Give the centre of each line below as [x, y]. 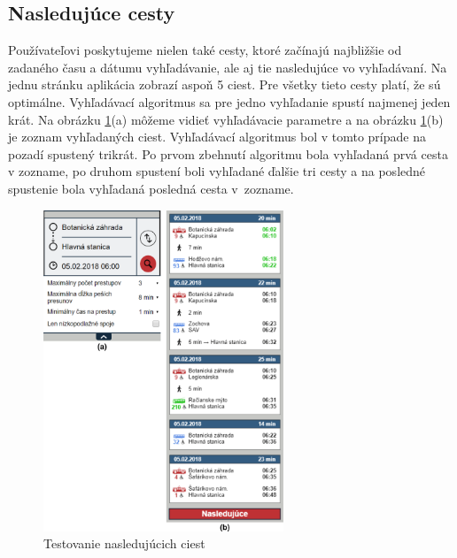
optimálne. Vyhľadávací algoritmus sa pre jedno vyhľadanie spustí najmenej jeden [229, 101]
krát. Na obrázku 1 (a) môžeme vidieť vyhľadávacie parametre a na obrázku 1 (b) [226, 119]
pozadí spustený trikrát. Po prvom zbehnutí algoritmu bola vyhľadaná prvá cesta [228, 153]
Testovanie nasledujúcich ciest [124, 543]
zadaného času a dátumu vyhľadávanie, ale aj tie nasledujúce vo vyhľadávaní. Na [228, 67]
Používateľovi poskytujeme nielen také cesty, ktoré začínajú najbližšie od [205, 50]
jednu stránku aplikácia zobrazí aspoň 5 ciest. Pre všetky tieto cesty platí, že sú [225, 84]
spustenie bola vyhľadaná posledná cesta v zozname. [151, 188]
